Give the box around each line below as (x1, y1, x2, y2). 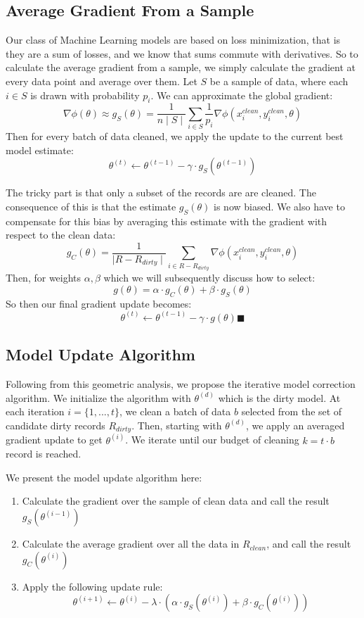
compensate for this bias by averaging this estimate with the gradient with (6, 213, 327, 228)
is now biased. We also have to (214, 198, 345, 213)
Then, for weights (6, 270, 82, 285)
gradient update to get (6, 432, 103, 447)
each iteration (6, 404, 65, 419)
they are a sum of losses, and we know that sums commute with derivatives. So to (6, 46, 358, 61)
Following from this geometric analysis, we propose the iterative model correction (6, 377, 356, 391)
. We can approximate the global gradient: (150, 87, 333, 102)
